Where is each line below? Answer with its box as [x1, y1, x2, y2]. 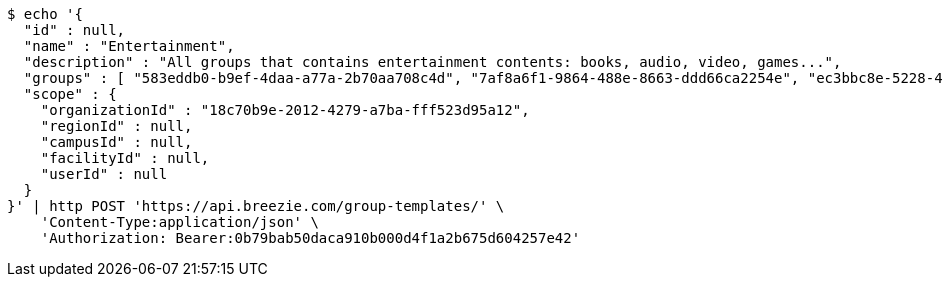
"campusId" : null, [40, 134, 193, 150]
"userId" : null [40, 166, 168, 182]
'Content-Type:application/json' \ [40, 214, 319, 230]
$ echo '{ [7, 6, 83, 22]
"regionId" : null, [40, 118, 193, 134]
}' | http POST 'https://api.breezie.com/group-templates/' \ [7, 198, 505, 214]
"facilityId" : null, [40, 150, 210, 166]
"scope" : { [23, 86, 117, 102]
